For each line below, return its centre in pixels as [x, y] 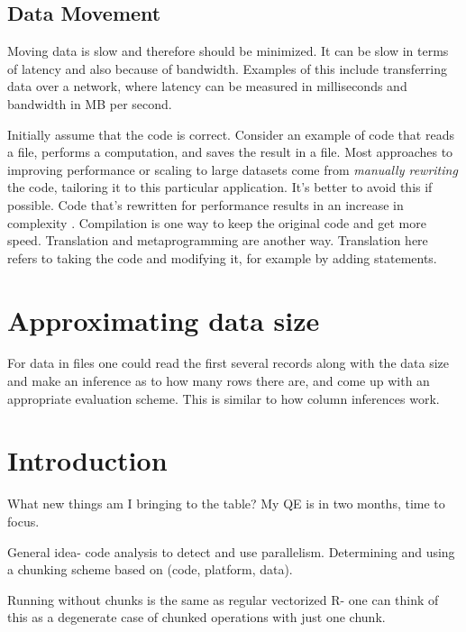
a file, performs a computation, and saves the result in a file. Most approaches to [230, 152]
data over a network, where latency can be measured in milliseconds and [207, 86]
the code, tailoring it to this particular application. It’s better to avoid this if [220, 187]
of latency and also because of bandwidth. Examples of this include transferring [228, 68]
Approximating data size [164, 320]
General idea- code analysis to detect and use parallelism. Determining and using [231, 551]
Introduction [87, 460]
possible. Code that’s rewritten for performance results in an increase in [206, 204]
